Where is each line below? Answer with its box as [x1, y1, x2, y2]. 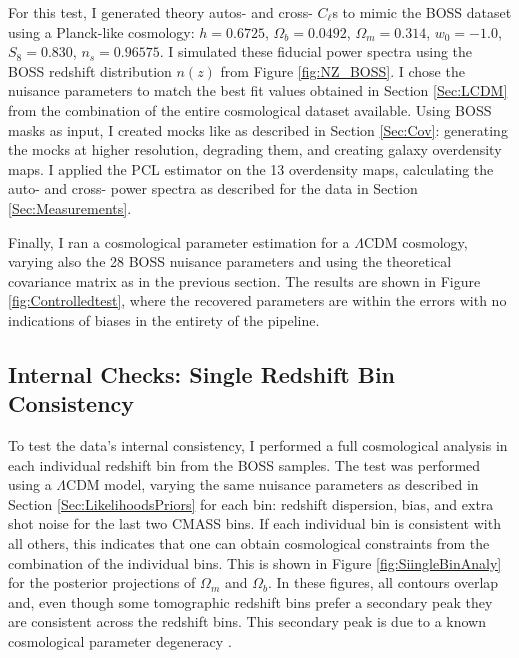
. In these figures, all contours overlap [267, 572, 499, 593]
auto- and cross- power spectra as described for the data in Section [8, 178, 418, 199]
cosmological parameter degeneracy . [8, 631, 232, 652]
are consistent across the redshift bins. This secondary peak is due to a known [8, 611, 486, 632]
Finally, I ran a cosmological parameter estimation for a [8, 231, 350, 252]
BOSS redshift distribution [8, 60, 172, 81]
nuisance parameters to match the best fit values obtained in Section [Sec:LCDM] [8, 80, 508, 101]
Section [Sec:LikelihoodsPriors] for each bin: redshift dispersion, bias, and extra [8, 493, 494, 514]
